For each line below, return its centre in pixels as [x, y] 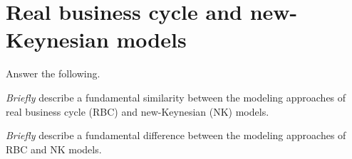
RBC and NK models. [54, 149]
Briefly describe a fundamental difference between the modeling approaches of [176, 135]
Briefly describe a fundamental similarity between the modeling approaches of [176, 97]
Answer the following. [53, 73]
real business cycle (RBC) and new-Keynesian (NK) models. [138, 111]
